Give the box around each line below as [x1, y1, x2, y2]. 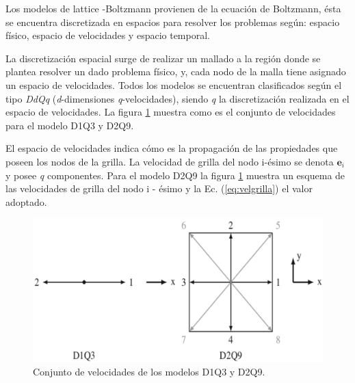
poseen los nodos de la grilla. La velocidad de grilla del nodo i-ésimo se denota [5, 154, 334, 168]
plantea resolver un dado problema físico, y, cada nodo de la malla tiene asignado [5, 64, 346, 79]
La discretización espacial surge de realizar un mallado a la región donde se [5, 51, 321, 65]
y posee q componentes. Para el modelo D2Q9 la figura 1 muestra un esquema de [5, 168, 345, 182]
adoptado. [5, 194, 47, 209]
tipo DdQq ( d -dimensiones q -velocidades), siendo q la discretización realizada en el [5, 91, 350, 105]
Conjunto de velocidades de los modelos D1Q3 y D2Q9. [33, 365, 265, 379]
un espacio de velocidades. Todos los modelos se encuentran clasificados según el [5, 77, 342, 92]
